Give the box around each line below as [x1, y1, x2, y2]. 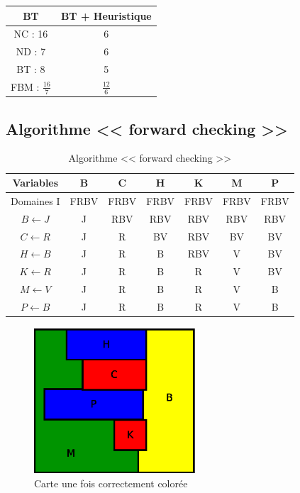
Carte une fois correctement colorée [34, 475, 188, 490]
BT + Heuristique [60, 8, 152, 23]
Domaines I [11, 193, 60, 208]
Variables [12, 175, 59, 189]
